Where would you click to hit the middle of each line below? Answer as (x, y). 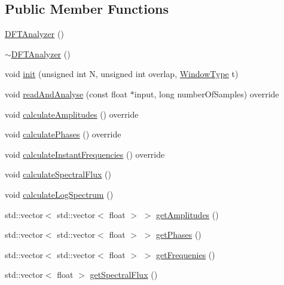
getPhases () (179, 235)
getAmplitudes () (187, 214)
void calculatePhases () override (63, 134)
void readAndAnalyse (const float (66, 94)
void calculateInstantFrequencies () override (85, 154)
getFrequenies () (186, 254)
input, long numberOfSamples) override (207, 94)
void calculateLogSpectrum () (59, 194)
